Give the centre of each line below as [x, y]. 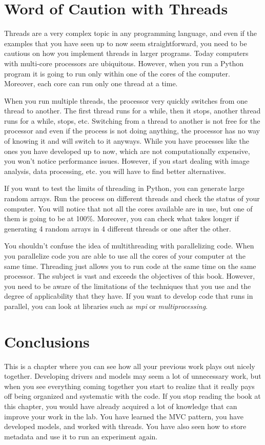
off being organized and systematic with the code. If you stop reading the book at [132, 396]
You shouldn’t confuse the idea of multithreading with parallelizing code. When [129, 246]
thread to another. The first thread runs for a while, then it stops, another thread [132, 111]
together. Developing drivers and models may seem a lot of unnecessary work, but [133, 376]
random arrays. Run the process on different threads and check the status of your [132, 198]
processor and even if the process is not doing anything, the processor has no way [132, 131]
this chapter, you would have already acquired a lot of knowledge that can [121, 406]
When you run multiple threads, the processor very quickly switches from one [126, 100]
